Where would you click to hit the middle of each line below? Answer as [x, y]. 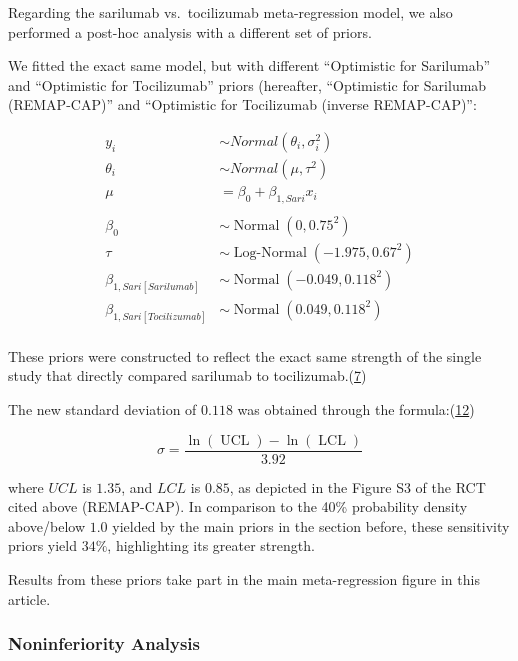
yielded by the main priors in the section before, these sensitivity [311, 525]
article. [29, 598]
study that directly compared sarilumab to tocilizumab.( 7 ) [187, 375]
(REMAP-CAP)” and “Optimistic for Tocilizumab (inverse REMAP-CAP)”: [242, 104]
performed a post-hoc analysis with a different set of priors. [190, 31]
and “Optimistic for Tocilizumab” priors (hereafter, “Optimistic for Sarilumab [247, 84]
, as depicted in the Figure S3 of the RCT [357, 486]
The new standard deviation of [102, 408]
